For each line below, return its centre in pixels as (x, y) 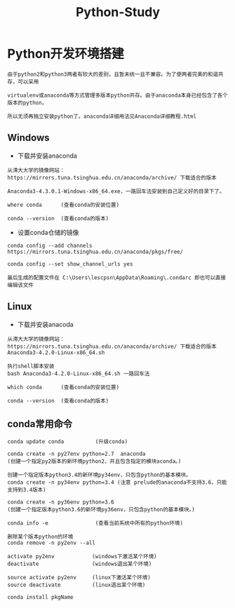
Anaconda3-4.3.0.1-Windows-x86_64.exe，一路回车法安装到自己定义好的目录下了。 (116, 191)
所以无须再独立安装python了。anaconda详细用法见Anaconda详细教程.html (102, 116)
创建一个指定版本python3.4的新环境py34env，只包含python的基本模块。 (99, 475)
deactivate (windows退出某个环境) (80, 564)
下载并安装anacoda (45, 324)
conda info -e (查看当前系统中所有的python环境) (95, 523)
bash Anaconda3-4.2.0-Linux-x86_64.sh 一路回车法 (79, 373)
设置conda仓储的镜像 (48, 232)
